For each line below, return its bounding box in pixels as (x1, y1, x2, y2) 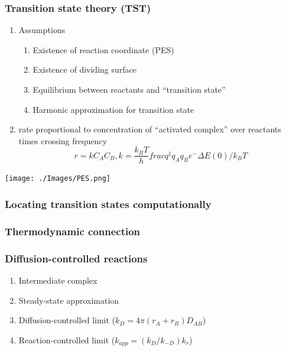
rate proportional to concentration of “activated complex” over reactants (18, 123, 281, 135)
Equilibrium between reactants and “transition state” (32, 83, 226, 95)
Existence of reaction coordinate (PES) (32, 43, 174, 56)
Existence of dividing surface (32, 63, 136, 76)
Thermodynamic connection (5, 223, 141, 238)
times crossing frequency (18, 134, 108, 147)
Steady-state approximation (18, 294, 119, 306)
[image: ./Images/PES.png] (5, 174, 110, 183)
